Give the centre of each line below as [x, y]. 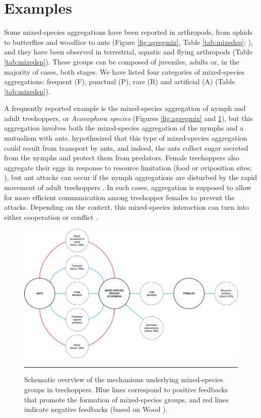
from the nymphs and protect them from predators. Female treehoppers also [122, 158]
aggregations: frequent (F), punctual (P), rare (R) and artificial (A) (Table [120, 81]
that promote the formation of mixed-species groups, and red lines [126, 399]
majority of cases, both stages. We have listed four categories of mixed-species [124, 71]
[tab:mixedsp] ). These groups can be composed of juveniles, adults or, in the [122, 61]
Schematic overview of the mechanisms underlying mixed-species [124, 379]
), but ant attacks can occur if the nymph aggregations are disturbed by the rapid [131, 177]
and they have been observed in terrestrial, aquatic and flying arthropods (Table [128, 52]
